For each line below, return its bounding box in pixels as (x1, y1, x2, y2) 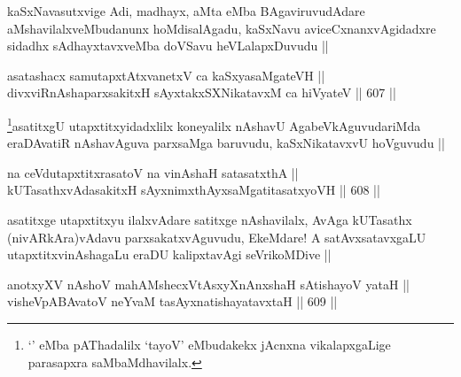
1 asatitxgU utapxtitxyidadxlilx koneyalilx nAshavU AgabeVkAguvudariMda (7, 113, 421, 135)
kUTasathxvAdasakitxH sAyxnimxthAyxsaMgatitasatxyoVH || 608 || (7, 181, 380, 199)
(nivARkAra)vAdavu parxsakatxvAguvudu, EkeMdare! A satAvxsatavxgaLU (7, 227, 426, 246)
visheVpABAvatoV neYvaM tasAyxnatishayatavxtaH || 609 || (7, 292, 338, 311)
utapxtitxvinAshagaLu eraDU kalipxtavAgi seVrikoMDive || (7, 245, 332, 264)
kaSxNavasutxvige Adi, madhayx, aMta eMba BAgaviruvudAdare (7, 2, 365, 19)
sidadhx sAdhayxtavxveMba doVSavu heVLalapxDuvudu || (7, 36, 329, 55)
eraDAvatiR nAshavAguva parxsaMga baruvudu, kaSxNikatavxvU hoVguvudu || (7, 134, 445, 152)
